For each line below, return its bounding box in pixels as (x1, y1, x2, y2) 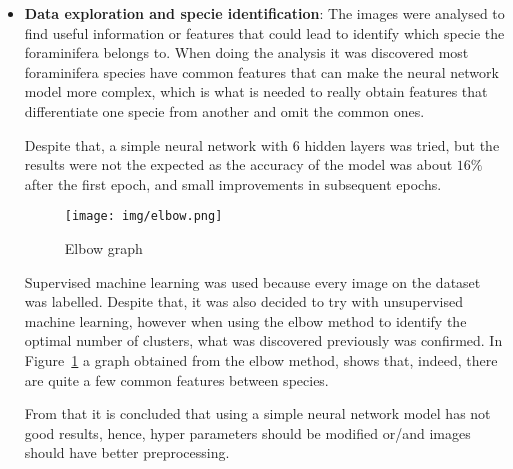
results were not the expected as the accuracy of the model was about (24, 154, 453, 175)
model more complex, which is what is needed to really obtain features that (24, 81, 488, 102)
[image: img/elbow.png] (64, 209, 223, 224)
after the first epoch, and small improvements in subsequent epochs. (24, 173, 442, 194)
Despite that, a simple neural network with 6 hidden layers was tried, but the (24, 134, 500, 155)
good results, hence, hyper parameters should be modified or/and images (24, 422, 471, 443)
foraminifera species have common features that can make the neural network (24, 61, 499, 82)
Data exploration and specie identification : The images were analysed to (24, 3, 505, 23)
